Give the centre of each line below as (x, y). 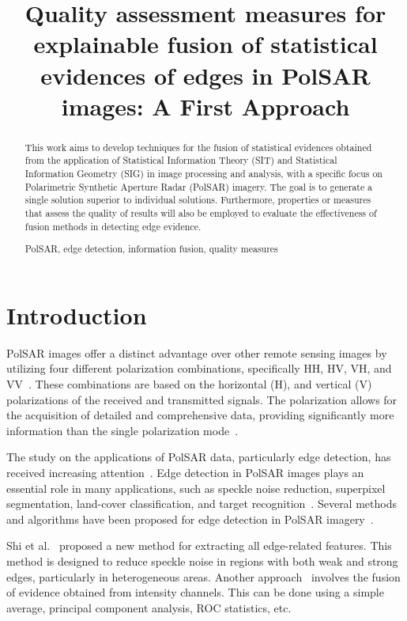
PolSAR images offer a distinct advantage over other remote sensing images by (197, 352)
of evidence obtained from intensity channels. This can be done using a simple (195, 592)
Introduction (77, 314)
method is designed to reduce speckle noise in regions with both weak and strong (202, 560)
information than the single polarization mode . (122, 430)
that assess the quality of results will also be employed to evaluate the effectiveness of (201, 213)
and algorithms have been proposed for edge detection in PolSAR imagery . (190, 519)
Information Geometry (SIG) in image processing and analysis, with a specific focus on (203, 174)
